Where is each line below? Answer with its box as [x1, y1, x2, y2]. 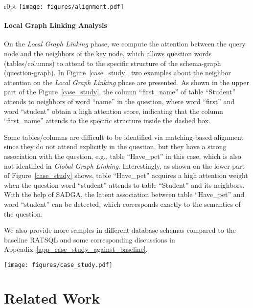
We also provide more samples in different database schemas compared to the [4, 225, 236, 235]
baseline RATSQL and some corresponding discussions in [4, 234, 175, 244]
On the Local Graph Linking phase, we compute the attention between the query [4, 39, 246, 49]
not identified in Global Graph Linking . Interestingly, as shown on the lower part [4, 160, 245, 171]
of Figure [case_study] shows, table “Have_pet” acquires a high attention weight [4, 170, 248, 180]
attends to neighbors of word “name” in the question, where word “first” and [4, 96, 235, 107]
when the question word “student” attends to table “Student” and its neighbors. [4, 179, 245, 190]
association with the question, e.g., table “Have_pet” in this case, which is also [4, 151, 241, 161]
